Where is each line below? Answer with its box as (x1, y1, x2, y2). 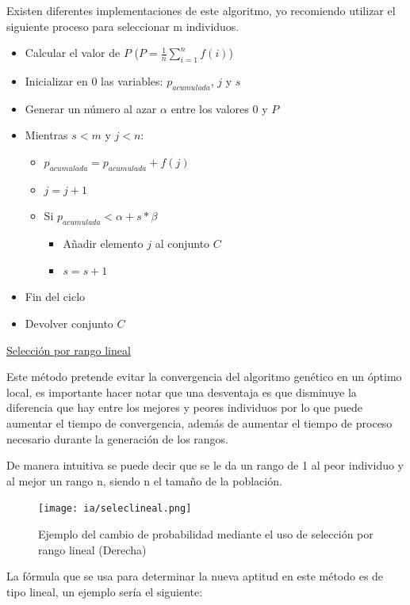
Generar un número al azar (25, 100, 157, 116)
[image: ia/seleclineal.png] (38, 503, 192, 515)
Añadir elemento (63, 235, 144, 252)
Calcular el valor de (25, 44, 121, 61)
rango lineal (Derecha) (38, 541, 147, 557)
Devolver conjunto (25, 314, 113, 331)
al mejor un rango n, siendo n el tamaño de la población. (6, 472, 282, 489)
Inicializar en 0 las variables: (25, 72, 163, 89)
